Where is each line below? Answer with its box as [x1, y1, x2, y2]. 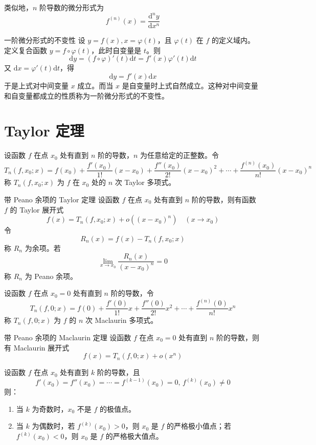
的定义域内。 [212, 35, 255, 45]
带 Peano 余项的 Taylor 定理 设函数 [4, 194, 120, 204]
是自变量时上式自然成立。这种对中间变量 [122, 80, 258, 90]
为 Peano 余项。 [25, 270, 78, 281]
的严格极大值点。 [105, 431, 163, 441]
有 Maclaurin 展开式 [4, 342, 70, 353]
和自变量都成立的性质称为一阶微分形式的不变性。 [4, 90, 169, 101]
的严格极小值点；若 [167, 420, 232, 431]
